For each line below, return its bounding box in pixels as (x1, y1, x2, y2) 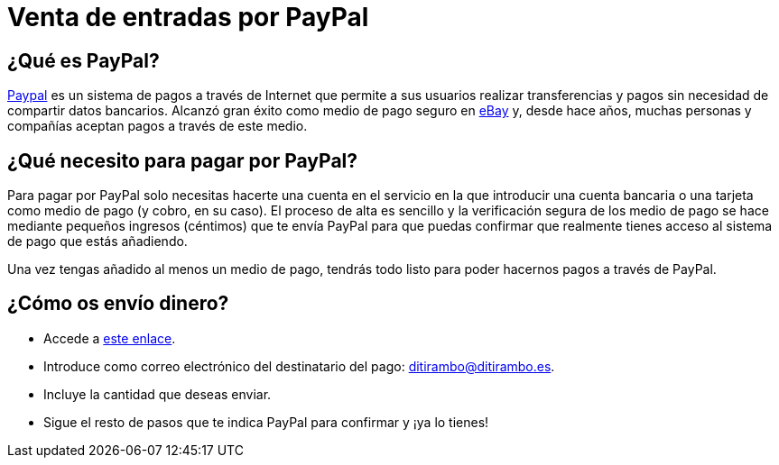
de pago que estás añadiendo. (7, 233, 188, 250)
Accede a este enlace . (43, 330, 176, 346)
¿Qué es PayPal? (7, 49, 160, 72)
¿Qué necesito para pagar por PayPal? (7, 149, 358, 172)
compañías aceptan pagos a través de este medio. (7, 118, 308, 134)
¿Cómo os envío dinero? (7, 292, 229, 315)
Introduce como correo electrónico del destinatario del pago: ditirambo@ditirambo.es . (43, 358, 555, 374)
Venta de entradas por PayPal (7, 2, 369, 32)
